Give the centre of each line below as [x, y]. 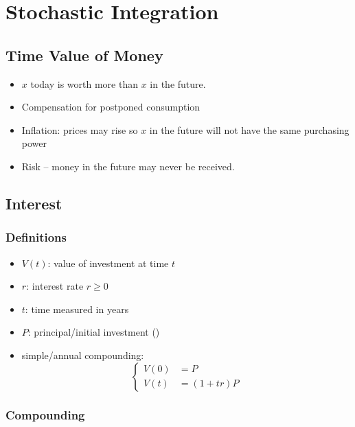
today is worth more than [84, 83]
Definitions [36, 237]
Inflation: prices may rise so [80, 129]
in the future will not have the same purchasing [249, 129]
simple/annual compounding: [83, 355]
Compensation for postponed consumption [111, 107]
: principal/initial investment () [94, 332]
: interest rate [55, 286]
